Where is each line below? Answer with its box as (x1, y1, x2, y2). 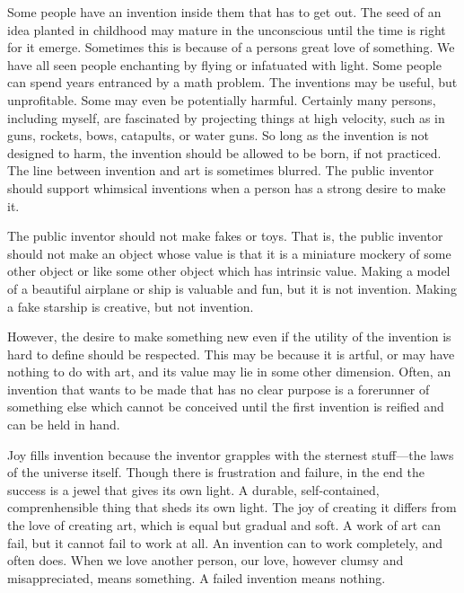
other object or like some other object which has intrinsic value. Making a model (7, 261, 451, 280)
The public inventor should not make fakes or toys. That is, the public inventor (7, 226, 443, 245)
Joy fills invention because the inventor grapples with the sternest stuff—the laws (7, 445, 454, 464)
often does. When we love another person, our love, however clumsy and (7, 551, 404, 570)
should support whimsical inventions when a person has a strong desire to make (7, 178, 446, 197)
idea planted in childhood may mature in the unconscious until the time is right (7, 20, 446, 39)
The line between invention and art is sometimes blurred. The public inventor (7, 161, 434, 180)
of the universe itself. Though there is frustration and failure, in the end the (7, 463, 425, 482)
